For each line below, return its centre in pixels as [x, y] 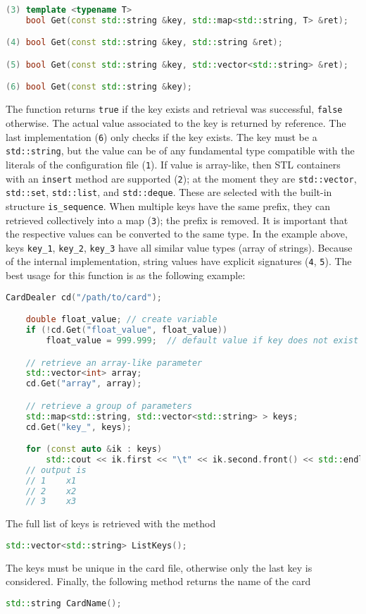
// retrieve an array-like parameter [114, 363]
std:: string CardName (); [64, 603]
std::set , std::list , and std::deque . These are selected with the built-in [169, 192]
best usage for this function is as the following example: [126, 275]
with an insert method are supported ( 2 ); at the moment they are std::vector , [181, 178]
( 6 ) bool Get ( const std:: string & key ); [99, 87]
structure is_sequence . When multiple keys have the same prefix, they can [168, 205]
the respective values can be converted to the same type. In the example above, [177, 234]
